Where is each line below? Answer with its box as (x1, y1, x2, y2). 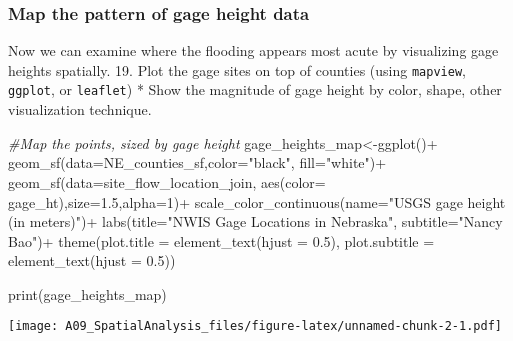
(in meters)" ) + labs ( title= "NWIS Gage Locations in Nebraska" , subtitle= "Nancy (8, 211, 503, 232)
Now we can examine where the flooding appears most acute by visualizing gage (8, 40, 499, 61)
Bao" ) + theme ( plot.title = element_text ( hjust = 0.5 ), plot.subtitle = (8, 230, 435, 251)
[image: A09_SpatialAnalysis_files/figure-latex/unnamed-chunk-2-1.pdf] (8, 319, 502, 334)
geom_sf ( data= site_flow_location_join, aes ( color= (8, 171, 326, 192)
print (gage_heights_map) (8, 283, 167, 304)
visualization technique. (8, 99, 152, 120)
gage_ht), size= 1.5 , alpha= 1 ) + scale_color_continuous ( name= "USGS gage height (8, 191, 506, 212)
